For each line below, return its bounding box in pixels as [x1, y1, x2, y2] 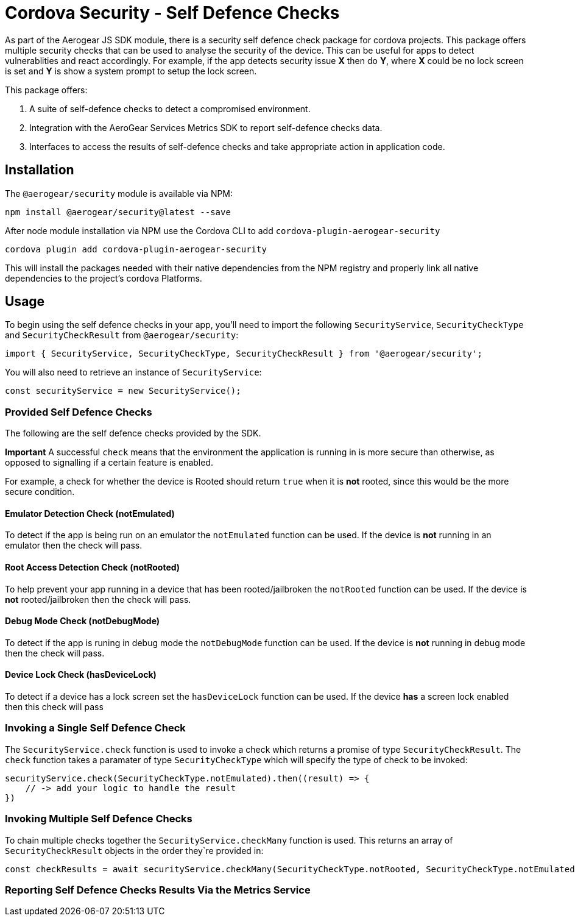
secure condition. [5, 486, 75, 497]
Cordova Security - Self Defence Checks [5, 2, 340, 23]
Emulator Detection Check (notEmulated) [5, 508, 175, 519]
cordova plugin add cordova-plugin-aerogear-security [5, 244, 267, 254]
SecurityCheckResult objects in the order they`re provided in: [5, 845, 264, 856]
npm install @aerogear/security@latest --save [5, 207, 231, 217]
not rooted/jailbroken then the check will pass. [5, 594, 191, 605]
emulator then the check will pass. [5, 540, 143, 551]
